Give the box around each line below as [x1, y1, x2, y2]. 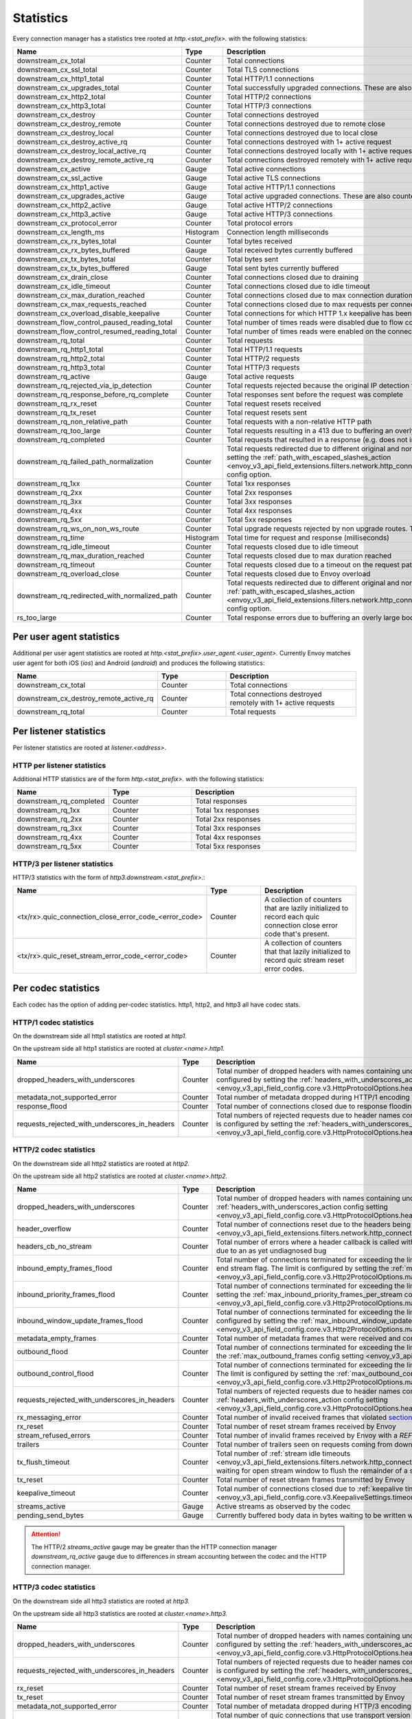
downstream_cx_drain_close [16, 272, 108, 282]
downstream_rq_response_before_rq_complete [16, 389, 169, 399]
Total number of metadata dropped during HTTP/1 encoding [216, 1092, 410, 1102]
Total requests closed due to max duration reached [227, 551, 391, 560]
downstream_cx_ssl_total [16, 65, 98, 74]
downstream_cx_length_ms [16, 227, 105, 237]
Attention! [31, 1530, 61, 1538]
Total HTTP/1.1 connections [227, 74, 314, 83]
